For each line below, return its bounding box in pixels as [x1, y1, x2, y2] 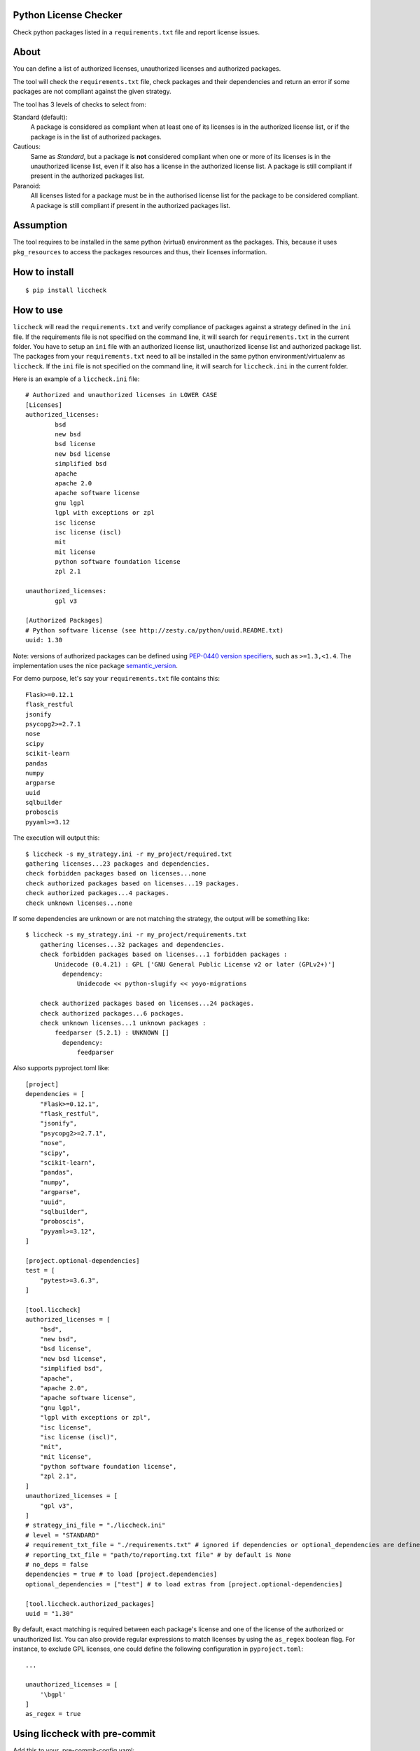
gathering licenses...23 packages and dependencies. [25, 860, 210, 868]
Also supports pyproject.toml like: [13, 1064, 110, 1072]
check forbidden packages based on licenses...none [25, 869, 206, 878]
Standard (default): [13, 113, 68, 121]
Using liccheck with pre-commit [13, 1728, 156, 1740]
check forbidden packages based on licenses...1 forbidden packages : [39, 950, 288, 959]
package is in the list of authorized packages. [30, 132, 162, 141]
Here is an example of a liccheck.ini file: [13, 375, 140, 383]
